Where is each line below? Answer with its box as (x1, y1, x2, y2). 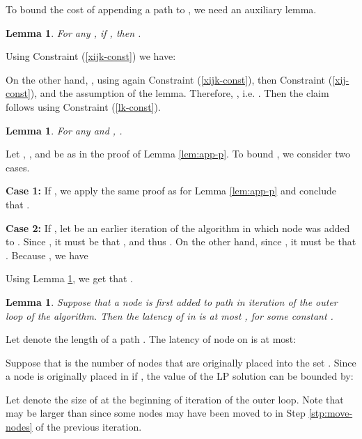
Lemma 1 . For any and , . (6, 123, 123, 137)
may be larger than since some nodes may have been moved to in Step (6, 406, 306, 420)
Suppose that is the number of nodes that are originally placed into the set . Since (6, 355, 356, 369)
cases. (6, 160, 30, 174)
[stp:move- (308, 406, 353, 420)
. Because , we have (6, 247, 88, 262)
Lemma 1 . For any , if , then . (6, 25, 141, 40)
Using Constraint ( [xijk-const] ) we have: (6, 49, 176, 63)
